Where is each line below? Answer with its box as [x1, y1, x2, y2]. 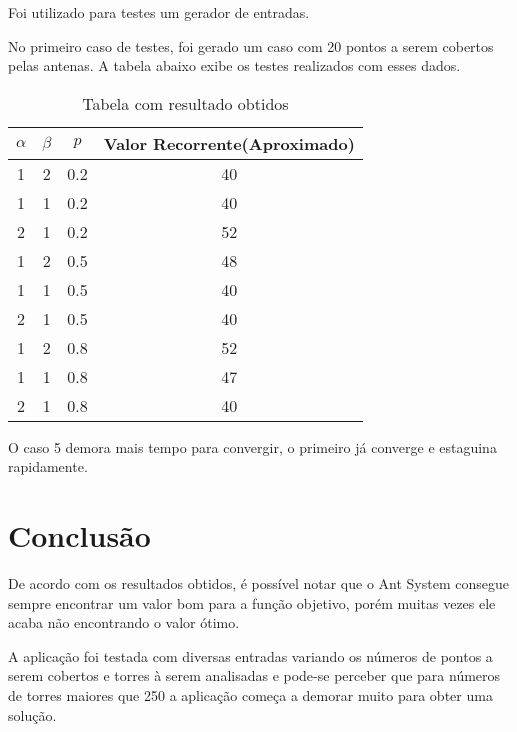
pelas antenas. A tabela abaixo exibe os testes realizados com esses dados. [8, 55, 461, 76]
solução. [8, 704, 57, 725]
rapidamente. [8, 456, 88, 477]
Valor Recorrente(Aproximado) [103, 131, 355, 155]
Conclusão [8, 515, 151, 556]
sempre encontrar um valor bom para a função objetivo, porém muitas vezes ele [8, 592, 496, 613]
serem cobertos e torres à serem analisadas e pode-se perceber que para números [8, 665, 501, 686]
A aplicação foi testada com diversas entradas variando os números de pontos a [8, 645, 493, 666]
